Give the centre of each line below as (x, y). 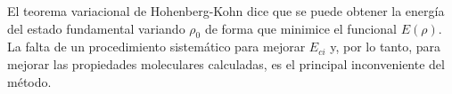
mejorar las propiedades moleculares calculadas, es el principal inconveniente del (226, 63)
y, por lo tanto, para (386, 47)
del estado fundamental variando (96, 28)
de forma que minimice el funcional (301, 28)
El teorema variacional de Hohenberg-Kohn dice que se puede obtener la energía (226, 11)
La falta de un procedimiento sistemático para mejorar (156, 47)
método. (29, 81)
